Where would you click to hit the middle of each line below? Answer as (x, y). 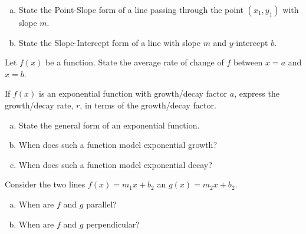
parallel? (101, 204)
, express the (257, 93)
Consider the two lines (45, 184)
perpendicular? (113, 224)
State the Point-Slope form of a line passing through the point (131, 9)
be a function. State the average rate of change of (135, 62)
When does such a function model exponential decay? (115, 164)
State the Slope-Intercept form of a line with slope (109, 42)
